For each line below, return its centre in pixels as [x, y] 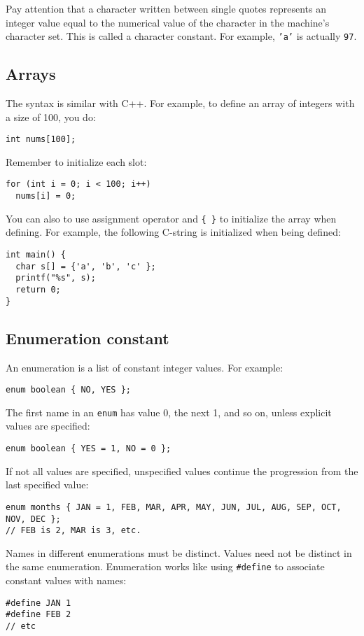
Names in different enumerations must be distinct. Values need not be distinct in [179, 552]
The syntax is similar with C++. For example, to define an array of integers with [180, 103]
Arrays [31, 74]
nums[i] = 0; [46, 196]
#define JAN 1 [38, 603]
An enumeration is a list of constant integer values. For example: [145, 367]
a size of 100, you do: [51, 116]
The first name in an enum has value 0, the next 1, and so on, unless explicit [169, 412]
